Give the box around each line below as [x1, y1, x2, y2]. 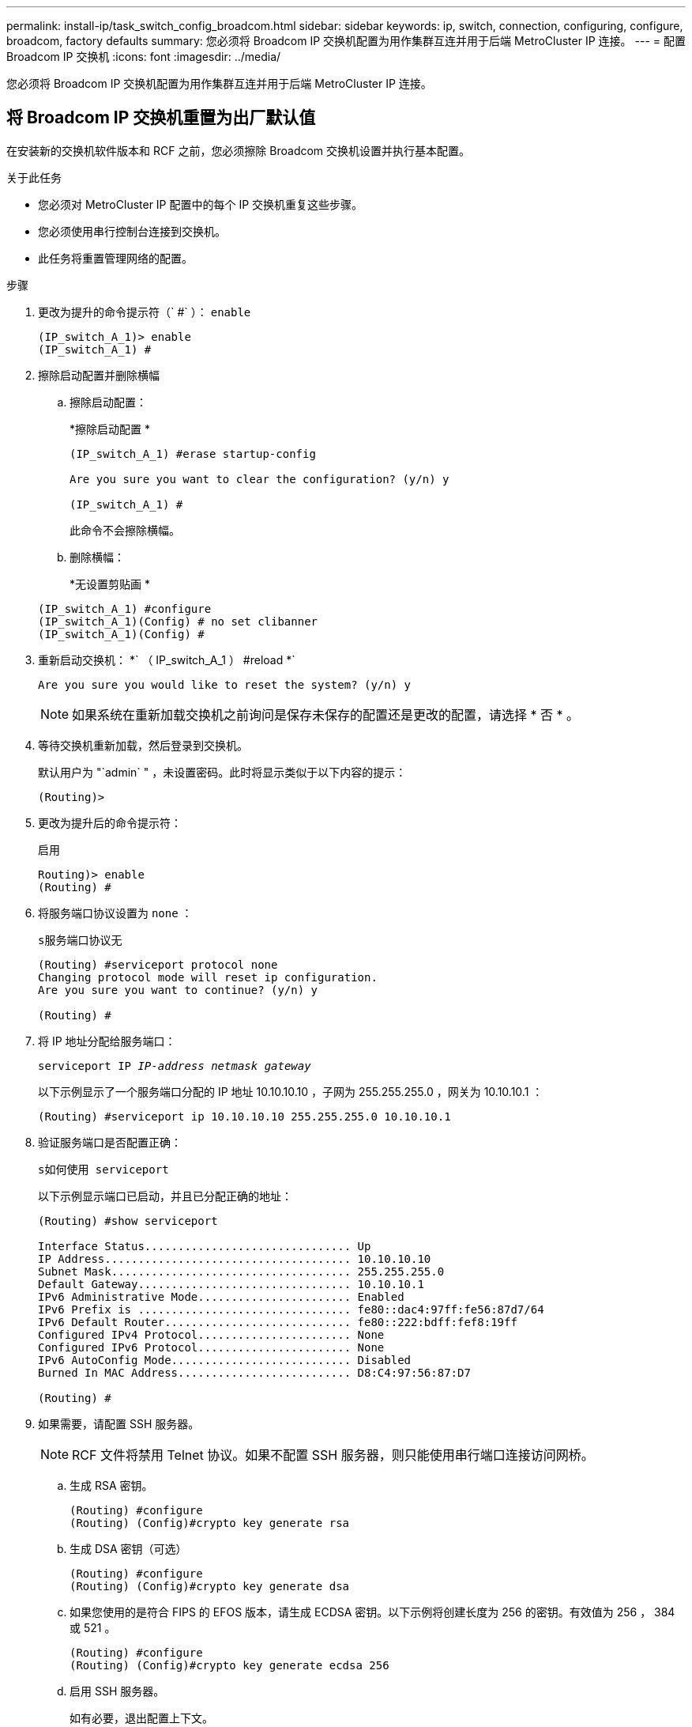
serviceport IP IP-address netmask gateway [38, 1059, 311, 1072]
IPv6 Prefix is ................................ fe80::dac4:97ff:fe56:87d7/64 [38, 1302, 544, 1316]
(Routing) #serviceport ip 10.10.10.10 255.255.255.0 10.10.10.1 [38, 1109, 451, 1123]
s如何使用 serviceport [38, 1162, 169, 1176]
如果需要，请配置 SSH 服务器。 [38, 1416, 200, 1430]
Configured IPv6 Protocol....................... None [38, 1340, 385, 1354]
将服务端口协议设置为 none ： [38, 905, 193, 920]
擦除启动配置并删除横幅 [38, 368, 160, 382]
